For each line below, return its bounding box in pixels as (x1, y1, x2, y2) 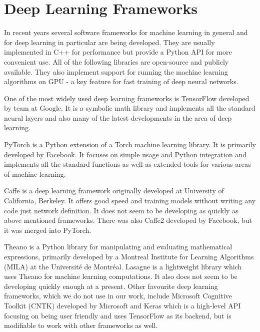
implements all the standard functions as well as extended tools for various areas (4, 159, 251, 169)
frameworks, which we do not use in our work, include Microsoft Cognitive (4, 290, 232, 301)
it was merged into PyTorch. (4, 224, 91, 235)
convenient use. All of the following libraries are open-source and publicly (4, 56, 229, 67)
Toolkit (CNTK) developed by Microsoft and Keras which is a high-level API (4, 300, 241, 310)
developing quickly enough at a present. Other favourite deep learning (4, 280, 218, 291)
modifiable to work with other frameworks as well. (4, 320, 158, 330)
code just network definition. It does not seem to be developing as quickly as (4, 205, 238, 215)
